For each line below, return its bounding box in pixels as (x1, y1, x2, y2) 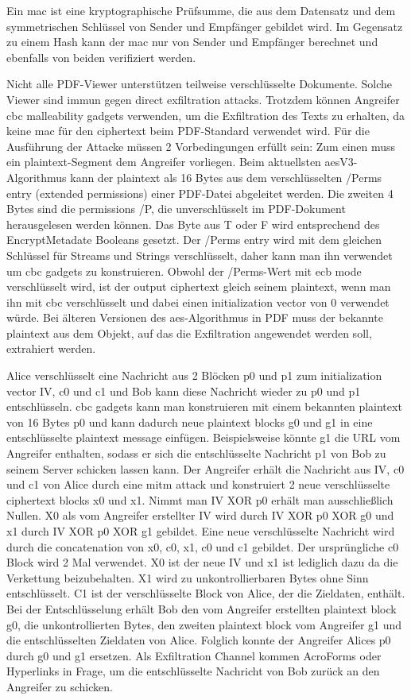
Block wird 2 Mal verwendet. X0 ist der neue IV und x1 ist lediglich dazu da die (6, 554, 398, 570)
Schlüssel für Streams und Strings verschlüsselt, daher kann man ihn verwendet (6, 246, 393, 263)
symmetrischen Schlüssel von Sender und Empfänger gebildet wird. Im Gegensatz (6, 17, 403, 34)
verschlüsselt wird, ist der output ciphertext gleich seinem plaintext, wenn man (6, 278, 391, 295)
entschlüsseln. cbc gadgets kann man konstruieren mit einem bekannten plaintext (6, 398, 402, 415)
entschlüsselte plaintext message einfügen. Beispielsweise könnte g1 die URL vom (6, 429, 401, 446)
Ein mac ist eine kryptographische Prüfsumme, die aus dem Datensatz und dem (6, 2, 396, 18)
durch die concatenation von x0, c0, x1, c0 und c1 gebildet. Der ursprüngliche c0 (6, 538, 399, 555)
